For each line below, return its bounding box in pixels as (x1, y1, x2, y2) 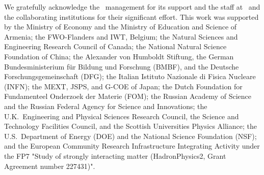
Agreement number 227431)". (4, 160, 95, 171)
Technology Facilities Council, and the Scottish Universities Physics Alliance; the (4, 121, 257, 131)
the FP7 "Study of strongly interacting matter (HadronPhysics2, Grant (4, 150, 226, 161)
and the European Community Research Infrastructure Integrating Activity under (4, 141, 260, 151)
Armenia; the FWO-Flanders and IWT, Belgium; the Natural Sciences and (4, 31, 238, 42)
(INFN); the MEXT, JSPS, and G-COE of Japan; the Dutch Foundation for (4, 81, 243, 91)
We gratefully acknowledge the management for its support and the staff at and (4, 2, 260, 12)
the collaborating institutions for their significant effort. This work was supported (4, 11, 259, 22)
